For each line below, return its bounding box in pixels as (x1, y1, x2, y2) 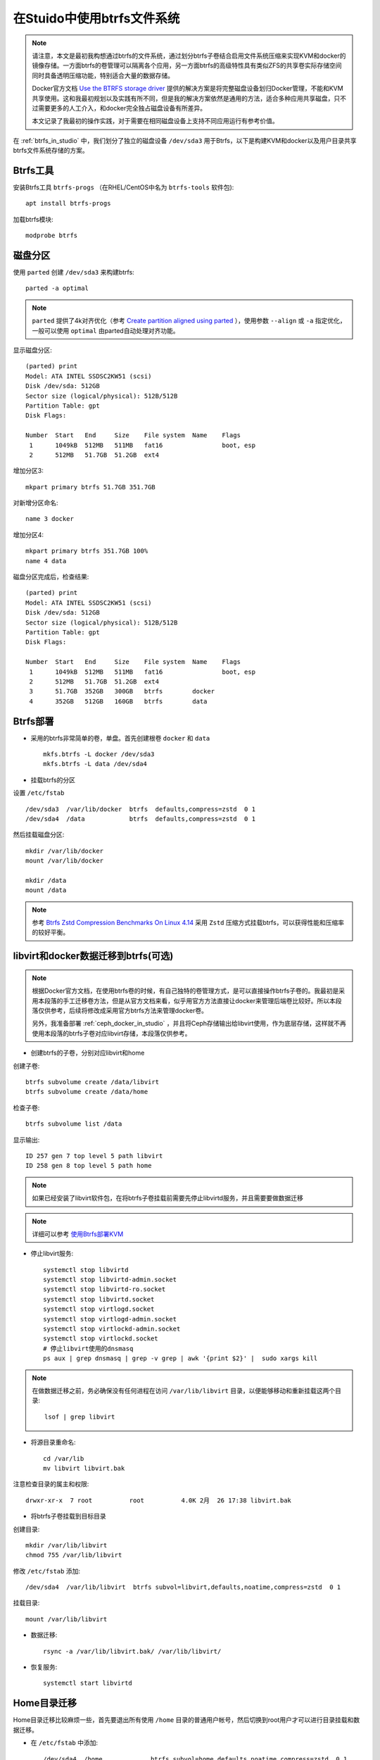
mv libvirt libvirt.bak (43, 1464, 125, 1472)
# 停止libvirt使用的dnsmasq (43, 1345, 134, 1352)
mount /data (25, 886, 67, 894)
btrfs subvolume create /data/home (25, 1088, 148, 1096)
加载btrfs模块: (13, 215, 53, 223)
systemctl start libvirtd (43, 1679, 133, 1687)
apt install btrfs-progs (25, 199, 111, 208)
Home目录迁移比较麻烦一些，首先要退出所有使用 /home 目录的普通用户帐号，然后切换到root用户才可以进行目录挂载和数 (13, 1716, 360, 1724)
